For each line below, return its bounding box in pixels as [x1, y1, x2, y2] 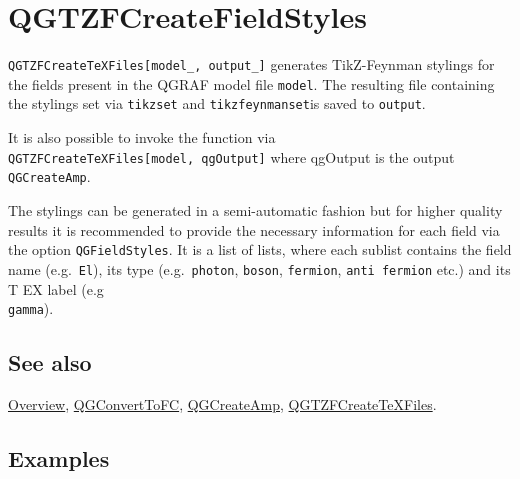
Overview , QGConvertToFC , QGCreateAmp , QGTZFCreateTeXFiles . [8, 393, 437, 414]
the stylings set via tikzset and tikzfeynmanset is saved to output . [8, 93, 426, 114]
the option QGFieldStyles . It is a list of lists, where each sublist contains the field [8, 239, 512, 260]
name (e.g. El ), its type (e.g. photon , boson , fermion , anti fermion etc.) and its [8, 258, 511, 279]
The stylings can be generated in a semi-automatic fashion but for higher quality [8, 200, 503, 220]
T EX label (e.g [8, 278, 104, 299]
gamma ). [8, 298, 54, 319]
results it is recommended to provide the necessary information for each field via [8, 219, 500, 240]
